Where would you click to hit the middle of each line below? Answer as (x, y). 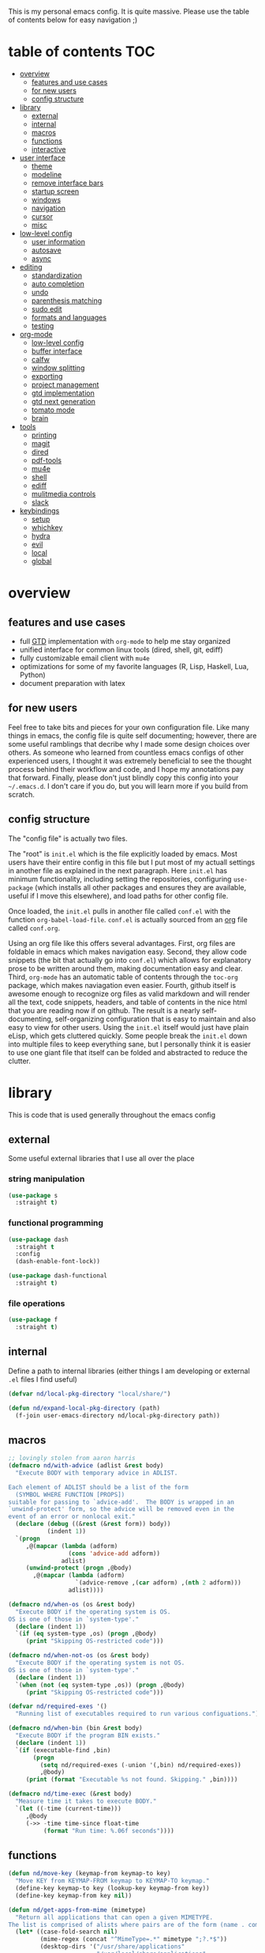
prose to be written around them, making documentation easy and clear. (125, 968)
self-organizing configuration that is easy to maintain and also (155, 1019)
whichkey (47, 527)
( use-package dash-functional (58, 1276)
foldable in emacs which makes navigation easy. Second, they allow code (127, 952)
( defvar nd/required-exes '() (58, 1707)
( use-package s (33, 1195)
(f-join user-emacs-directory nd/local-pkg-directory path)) (118, 1415)
